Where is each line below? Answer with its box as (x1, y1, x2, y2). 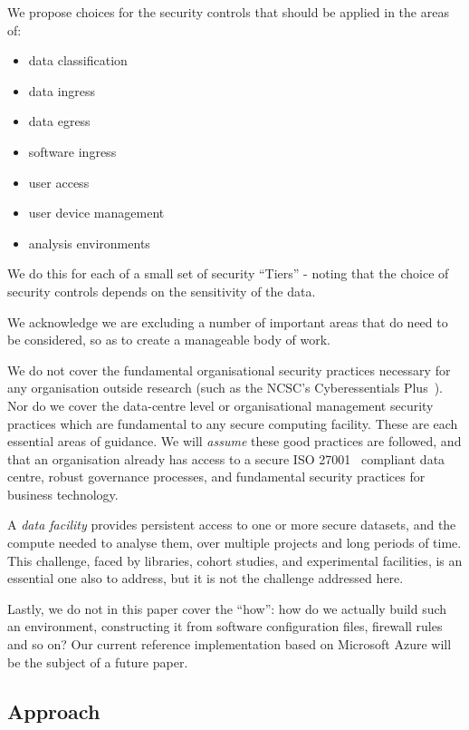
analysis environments (28, 233, 150, 252)
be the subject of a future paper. (7, 652, 188, 671)
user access (28, 172, 90, 191)
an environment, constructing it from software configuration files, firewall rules (7, 617, 443, 636)
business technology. (7, 484, 119, 503)
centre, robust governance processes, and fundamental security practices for (7, 467, 426, 486)
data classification (28, 51, 128, 70)
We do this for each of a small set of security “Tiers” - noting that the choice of (7, 264, 449, 283)
